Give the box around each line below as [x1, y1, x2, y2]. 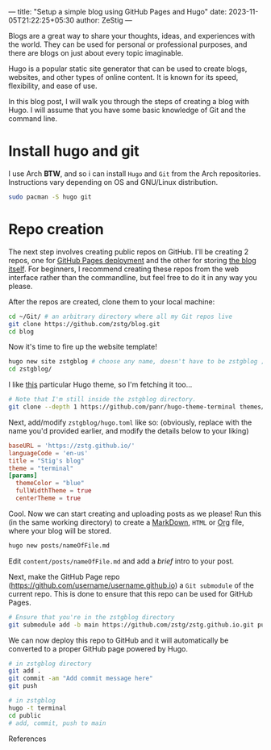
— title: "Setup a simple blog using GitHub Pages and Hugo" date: [8, 7, 227, 16]
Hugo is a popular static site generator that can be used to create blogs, [8, 64, 248, 73]
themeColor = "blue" [15, 480, 85, 488]
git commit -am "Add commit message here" [8, 674, 153, 683]
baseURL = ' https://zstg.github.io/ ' [8, 442, 135, 450]
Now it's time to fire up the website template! [8, 342, 157, 352]
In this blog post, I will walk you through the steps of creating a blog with [8, 97, 250, 106]
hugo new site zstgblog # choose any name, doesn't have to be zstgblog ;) [8, 358, 269, 366]
